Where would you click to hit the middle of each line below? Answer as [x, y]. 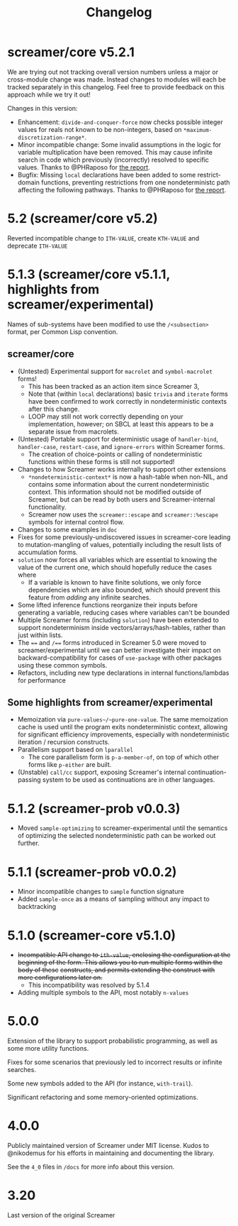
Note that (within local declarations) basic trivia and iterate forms [128, 394]
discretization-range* [51, 138]
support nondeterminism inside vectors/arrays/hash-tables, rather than [121, 627]
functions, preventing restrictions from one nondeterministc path [136, 182]
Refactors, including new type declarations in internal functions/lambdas [123, 673]
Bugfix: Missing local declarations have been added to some [107, 175]
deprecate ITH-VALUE [38, 245]
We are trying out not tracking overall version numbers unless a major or [113, 72]
